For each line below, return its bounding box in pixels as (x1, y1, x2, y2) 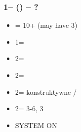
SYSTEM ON (15, 120, 57, 130)
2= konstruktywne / (15, 86, 77, 97)
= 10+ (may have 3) (15, 20, 78, 30)
